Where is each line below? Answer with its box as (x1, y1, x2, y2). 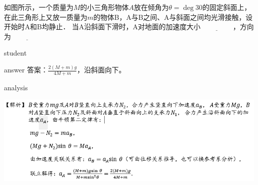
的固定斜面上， (202, 2, 252, 12)
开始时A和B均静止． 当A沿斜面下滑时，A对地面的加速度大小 (4, 21, 201, 32)
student (4, 48, 27, 58)
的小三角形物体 (80, 2, 129, 12)
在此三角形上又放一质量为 (4, 11, 87, 22)
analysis (4, 82, 28, 93)
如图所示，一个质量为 (4, 2, 73, 12)
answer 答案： (4, 64, 48, 75)
